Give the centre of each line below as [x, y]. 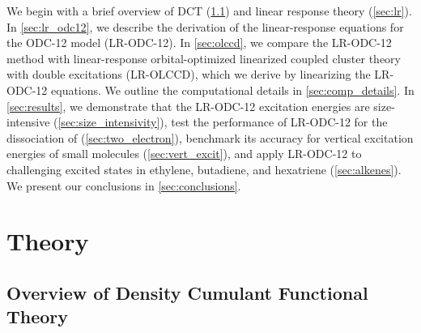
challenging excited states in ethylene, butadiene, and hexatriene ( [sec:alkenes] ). [204, 169]
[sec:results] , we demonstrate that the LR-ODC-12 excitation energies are [188, 106]
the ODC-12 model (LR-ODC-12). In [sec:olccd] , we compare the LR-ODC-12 [199, 43]
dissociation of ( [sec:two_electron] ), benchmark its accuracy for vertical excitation [210, 137]
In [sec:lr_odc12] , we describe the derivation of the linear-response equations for [205, 26]
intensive [28, 122]
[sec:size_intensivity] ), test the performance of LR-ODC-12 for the [223, 122]
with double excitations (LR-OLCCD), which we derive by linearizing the [189, 74]
